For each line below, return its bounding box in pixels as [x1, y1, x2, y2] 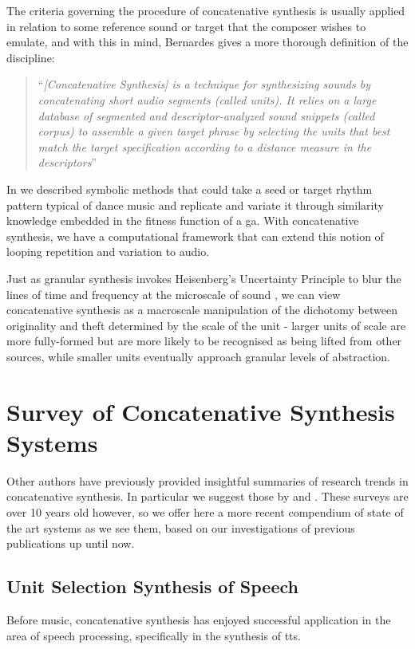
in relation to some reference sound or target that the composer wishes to [6, 18, 366, 34]
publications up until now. [6, 535, 135, 552]
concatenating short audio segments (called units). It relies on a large [38, 91, 377, 108]
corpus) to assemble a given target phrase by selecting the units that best [38, 123, 390, 140]
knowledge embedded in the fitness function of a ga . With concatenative [6, 212, 359, 229]
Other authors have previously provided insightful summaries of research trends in [6, 472, 409, 489]
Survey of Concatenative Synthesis [6, 395, 395, 427]
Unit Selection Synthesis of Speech [6, 574, 298, 599]
